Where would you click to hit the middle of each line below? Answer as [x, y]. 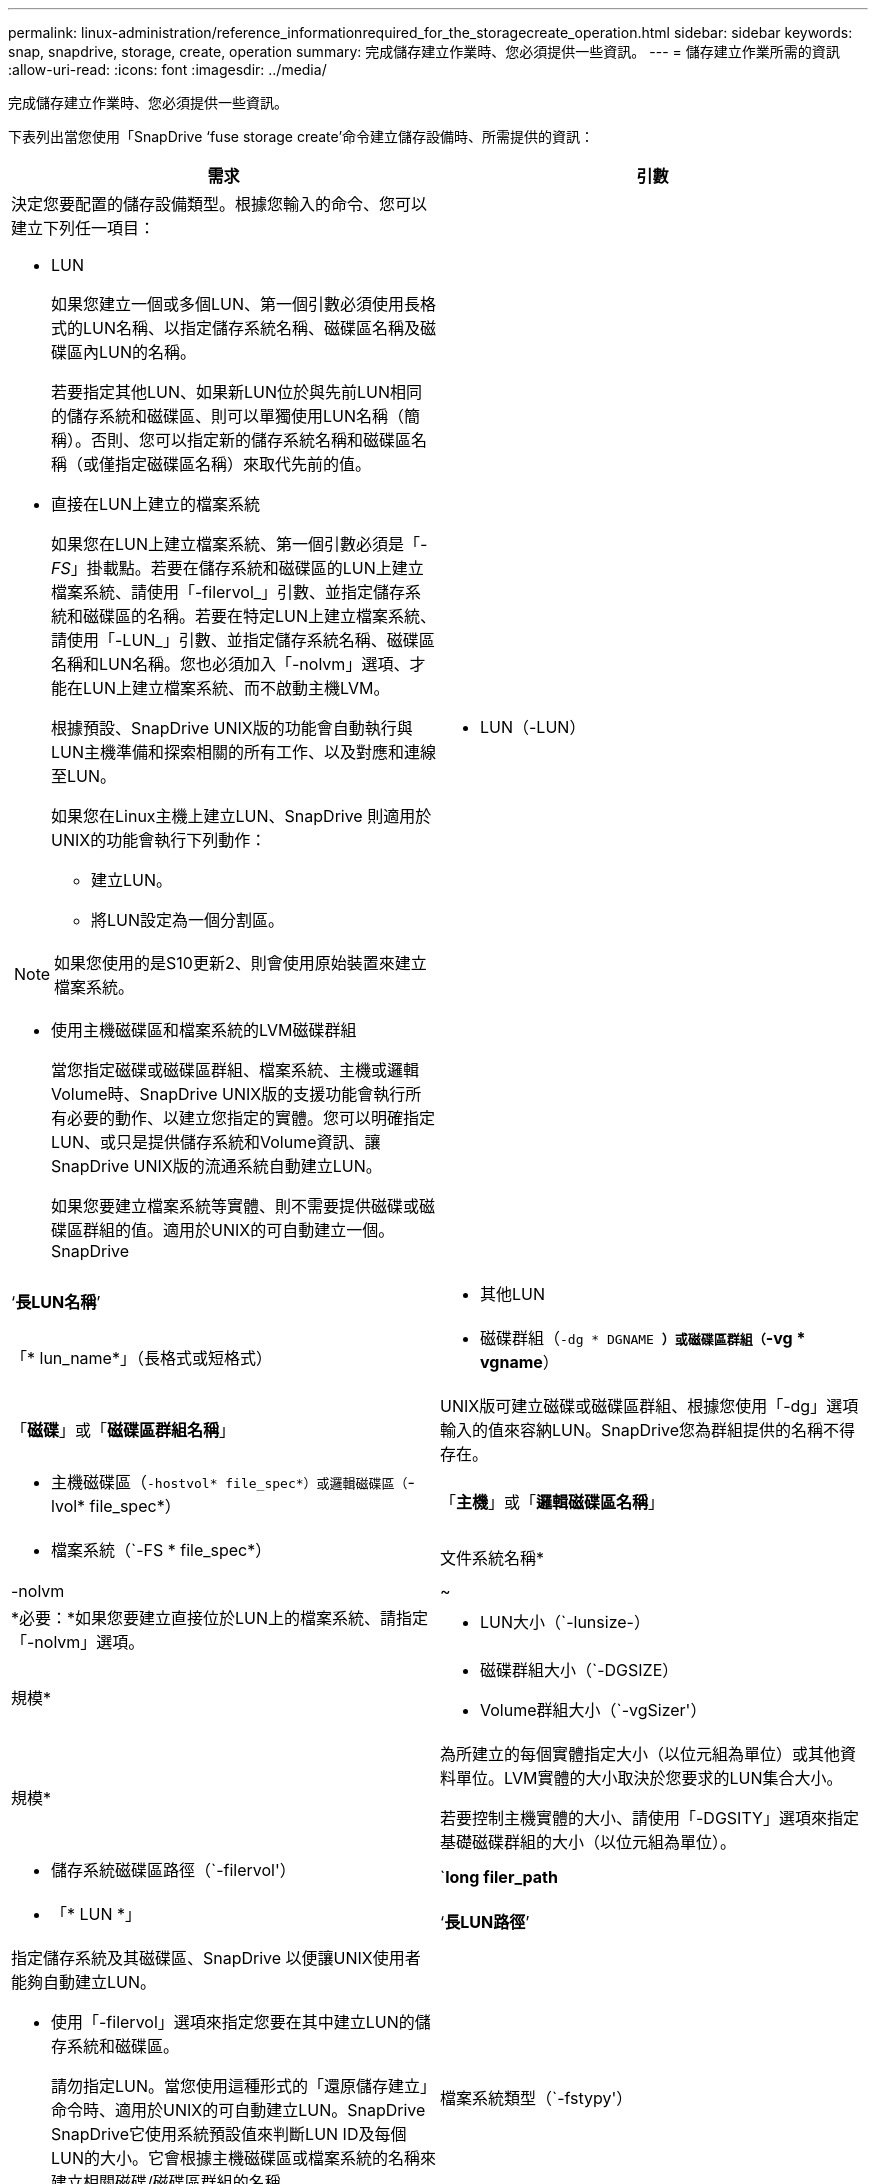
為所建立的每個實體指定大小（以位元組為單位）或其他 [640, 1754]
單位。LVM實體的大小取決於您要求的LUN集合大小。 [649, 1778]
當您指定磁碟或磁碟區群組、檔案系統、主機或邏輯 [235, 1070]
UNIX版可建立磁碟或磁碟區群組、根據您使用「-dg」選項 [649, 1406]
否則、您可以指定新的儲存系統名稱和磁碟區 [251, 440]
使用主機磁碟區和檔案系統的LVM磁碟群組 [204, 1030]
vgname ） [519, 1362]
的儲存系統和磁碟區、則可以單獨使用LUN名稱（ [228, 416]
